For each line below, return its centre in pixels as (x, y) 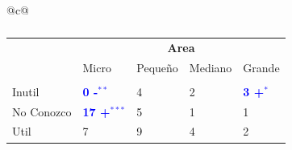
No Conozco (42, 111)
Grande (261, 67)
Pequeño (157, 67)
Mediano (211, 67)
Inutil (26, 91)
